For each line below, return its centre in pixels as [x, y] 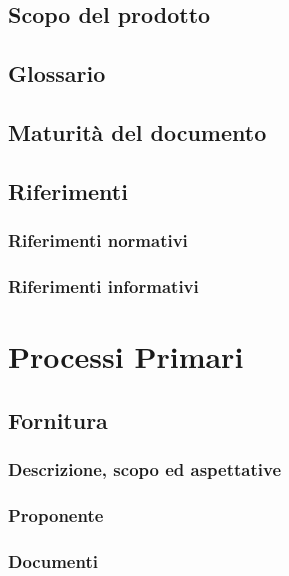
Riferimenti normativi [98, 240]
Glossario [57, 73]
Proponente [56, 514]
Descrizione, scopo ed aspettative [145, 468]
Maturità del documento [137, 131]
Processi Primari [126, 356]
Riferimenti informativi [103, 285]
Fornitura [58, 419]
